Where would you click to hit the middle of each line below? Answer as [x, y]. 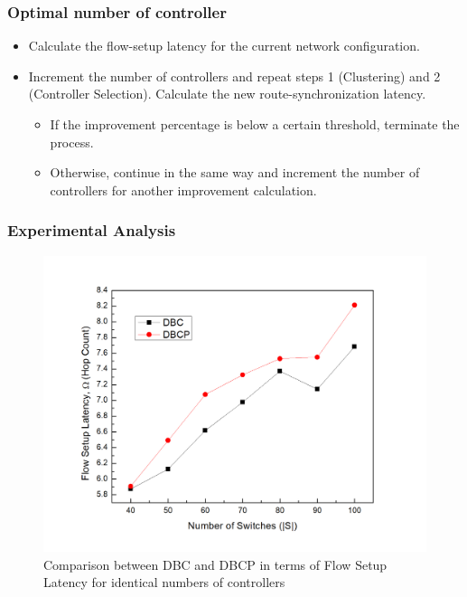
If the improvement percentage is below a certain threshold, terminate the [255, 124]
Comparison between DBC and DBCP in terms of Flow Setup [215, 564]
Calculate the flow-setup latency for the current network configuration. [224, 46]
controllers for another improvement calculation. [183, 190]
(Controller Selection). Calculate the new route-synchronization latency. [227, 94]
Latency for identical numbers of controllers [164, 582]
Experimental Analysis [92, 230]
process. [72, 142]
